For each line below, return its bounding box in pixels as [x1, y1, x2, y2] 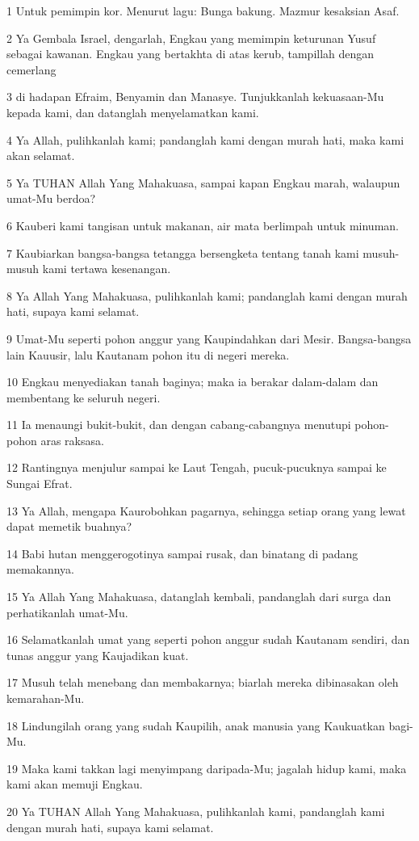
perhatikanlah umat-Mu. [6, 603, 128, 620]
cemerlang [6, 61, 57, 78]
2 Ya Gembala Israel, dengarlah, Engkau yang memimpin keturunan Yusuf [6, 29, 376, 46]
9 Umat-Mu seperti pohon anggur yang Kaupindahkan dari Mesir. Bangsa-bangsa [6, 330, 412, 347]
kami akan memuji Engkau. [6, 776, 143, 793]
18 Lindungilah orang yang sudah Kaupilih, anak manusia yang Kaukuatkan [6, 717, 385, 734]
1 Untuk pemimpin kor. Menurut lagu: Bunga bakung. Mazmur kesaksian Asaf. [6, 2, 400, 19]
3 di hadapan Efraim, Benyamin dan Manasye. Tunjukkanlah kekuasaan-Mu [6, 88, 384, 105]
